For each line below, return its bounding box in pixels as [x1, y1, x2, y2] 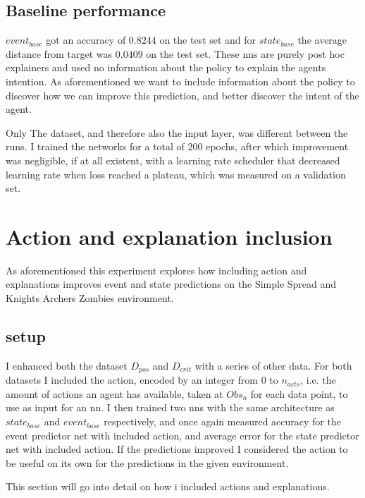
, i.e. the [300, 372, 336, 387]
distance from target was [6, 46, 113, 61]
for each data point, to [250, 386, 348, 401]
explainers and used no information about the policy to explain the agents [6, 60, 326, 75]
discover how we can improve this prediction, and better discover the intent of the [6, 87, 359, 102]
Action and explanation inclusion [6, 221, 333, 250]
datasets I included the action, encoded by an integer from [6, 372, 259, 387]
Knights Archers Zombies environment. [6, 291, 174, 305]
